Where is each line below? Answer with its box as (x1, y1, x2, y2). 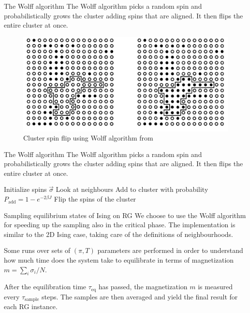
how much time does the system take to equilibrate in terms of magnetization (4, 255, 234, 265)
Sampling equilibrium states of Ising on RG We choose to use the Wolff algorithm (4, 210, 246, 220)
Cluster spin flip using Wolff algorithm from (23, 133, 153, 143)
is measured (198, 282, 233, 292)
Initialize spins (4, 184, 47, 194)
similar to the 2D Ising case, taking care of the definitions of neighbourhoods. (4, 229, 233, 239)
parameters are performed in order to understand (97, 245, 243, 255)
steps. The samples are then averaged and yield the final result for (42, 291, 238, 301)
